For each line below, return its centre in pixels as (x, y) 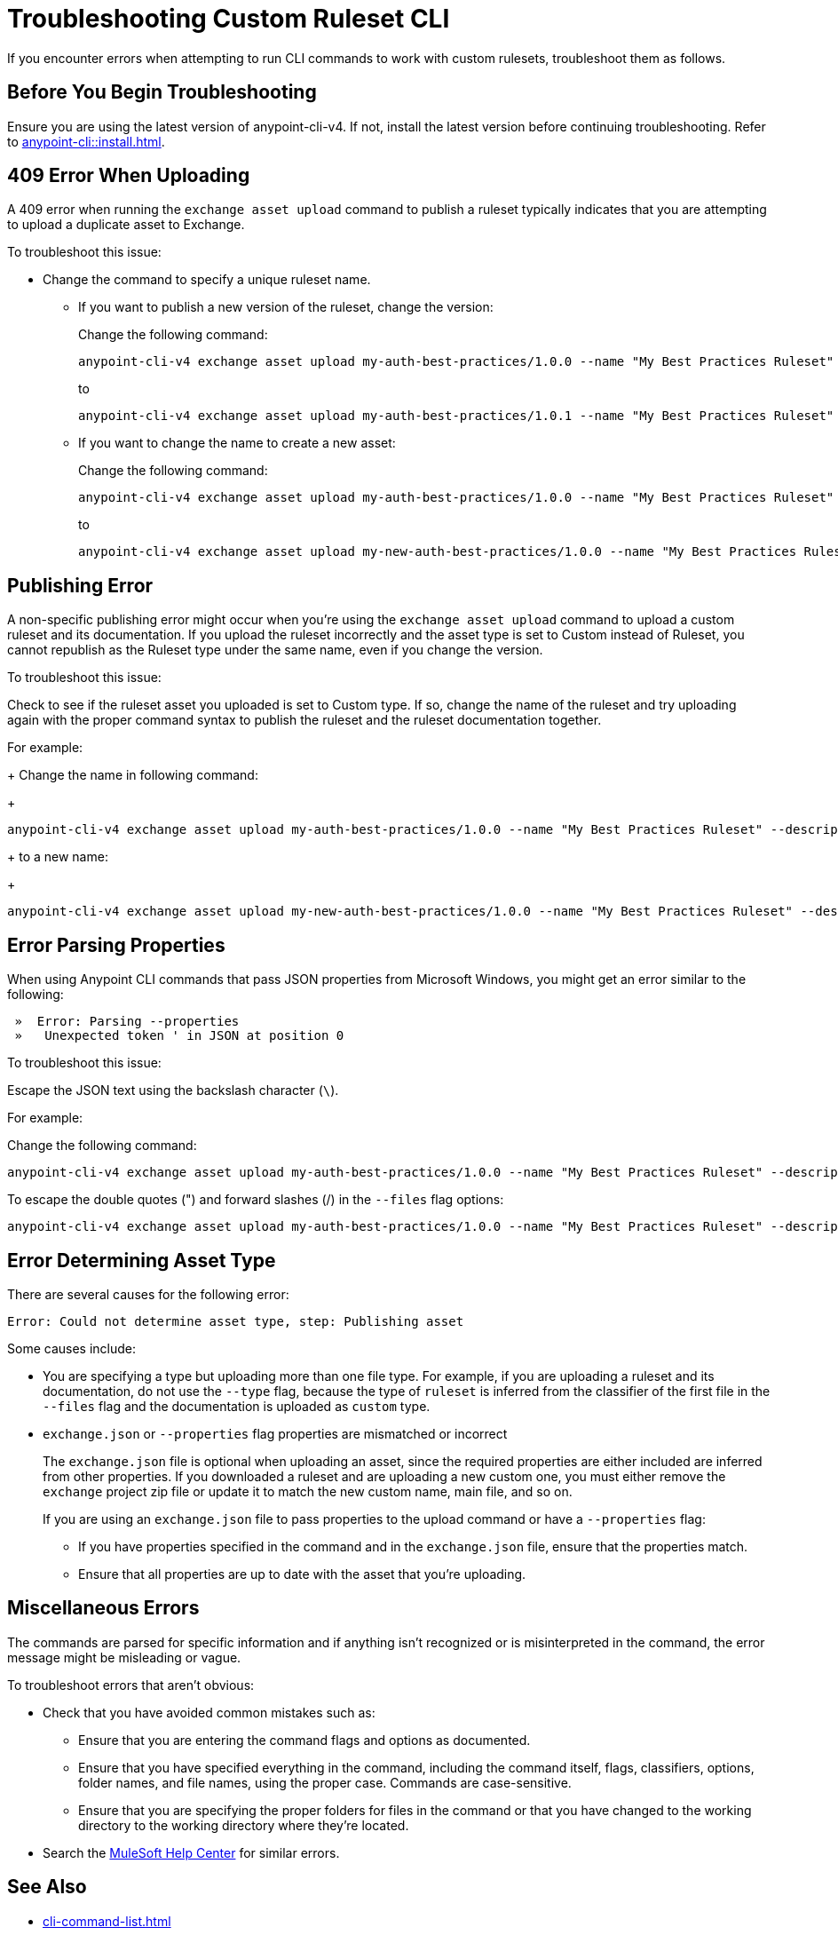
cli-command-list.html (107, 1921)
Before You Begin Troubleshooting (162, 92)
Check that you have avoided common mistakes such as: (209, 1712)
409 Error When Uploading (129, 176)
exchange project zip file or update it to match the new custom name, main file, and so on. (308, 1491)
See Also (47, 1887)
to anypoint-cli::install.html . (86, 141)
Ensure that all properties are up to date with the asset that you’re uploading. (302, 1574)
